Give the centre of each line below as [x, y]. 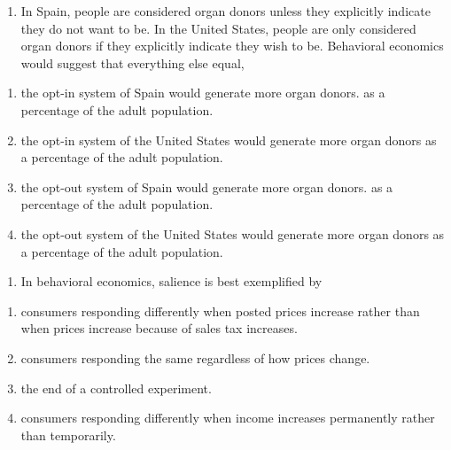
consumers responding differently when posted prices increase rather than [220, 310]
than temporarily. [68, 434]
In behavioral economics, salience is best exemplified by [171, 281]
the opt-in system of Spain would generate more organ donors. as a [203, 93]
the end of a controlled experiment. [116, 388]
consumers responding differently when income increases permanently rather [228, 418]
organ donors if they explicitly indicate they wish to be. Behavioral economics [232, 46]
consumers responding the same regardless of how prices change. [195, 357]
